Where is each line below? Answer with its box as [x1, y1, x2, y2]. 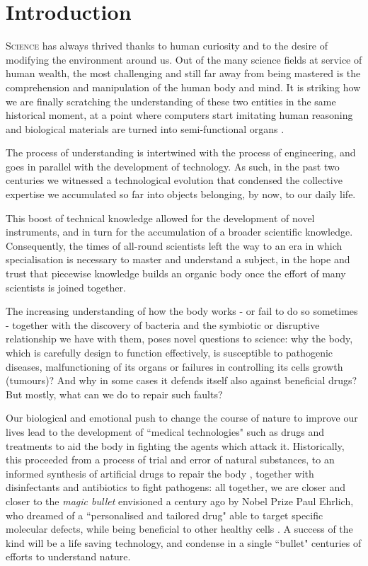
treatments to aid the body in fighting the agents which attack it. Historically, [6, 438, 345, 453]
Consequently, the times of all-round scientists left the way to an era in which [6, 238, 343, 253]
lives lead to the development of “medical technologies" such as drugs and [6, 424, 325, 439]
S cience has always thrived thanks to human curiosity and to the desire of [6, 38, 328, 53]
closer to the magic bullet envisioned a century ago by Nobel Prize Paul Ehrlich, [6, 493, 354, 508]
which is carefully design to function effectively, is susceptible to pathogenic [6, 345, 333, 359]
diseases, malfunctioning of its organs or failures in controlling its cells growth [6, 359, 343, 374]
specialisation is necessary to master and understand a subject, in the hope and [6, 252, 350, 267]
